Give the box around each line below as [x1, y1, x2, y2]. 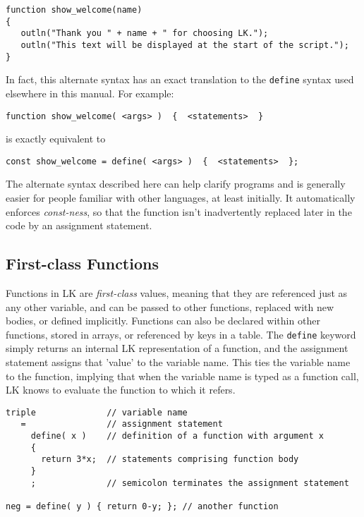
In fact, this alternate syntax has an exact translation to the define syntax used [6, 72, 354, 87]
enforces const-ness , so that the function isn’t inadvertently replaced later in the [6, 204, 352, 219]
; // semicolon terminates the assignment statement [30, 478, 349, 488]
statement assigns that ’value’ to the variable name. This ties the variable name [6, 355, 351, 370]
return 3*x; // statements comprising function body [41, 454, 299, 465]
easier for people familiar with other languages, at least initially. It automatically [6, 190, 356, 205]
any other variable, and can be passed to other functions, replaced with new [6, 299, 334, 314]
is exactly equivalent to [6, 131, 106, 146]
